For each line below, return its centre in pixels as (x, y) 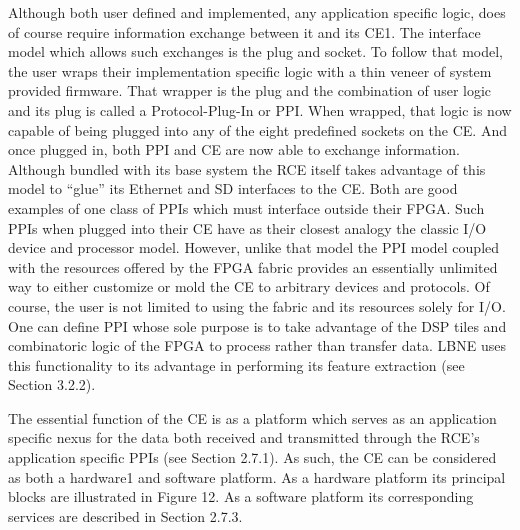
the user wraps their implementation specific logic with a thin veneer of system (250, 70)
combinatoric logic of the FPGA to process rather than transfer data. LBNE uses (257, 345)
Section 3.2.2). (52, 384)
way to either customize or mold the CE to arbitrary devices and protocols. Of (249, 286)
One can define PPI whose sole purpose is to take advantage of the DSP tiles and (257, 325)
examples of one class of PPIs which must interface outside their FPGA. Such (246, 207)
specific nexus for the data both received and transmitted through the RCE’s (244, 437)
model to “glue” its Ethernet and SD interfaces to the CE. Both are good (233, 188)
